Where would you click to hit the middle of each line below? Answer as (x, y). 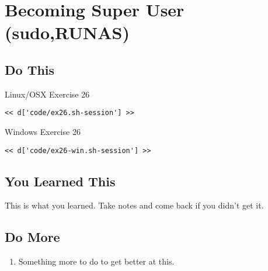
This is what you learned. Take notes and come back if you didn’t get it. (134, 205)
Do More (32, 237)
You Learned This (60, 181)
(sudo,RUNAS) (67, 32)
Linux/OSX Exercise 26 (47, 94)
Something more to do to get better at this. (96, 261)
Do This (30, 69)
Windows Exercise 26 (43, 132)
